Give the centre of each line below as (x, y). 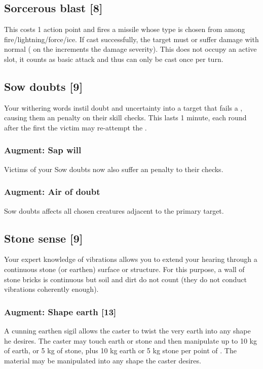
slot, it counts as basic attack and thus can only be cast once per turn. (114, 59)
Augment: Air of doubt (52, 192)
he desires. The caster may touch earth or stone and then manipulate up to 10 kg (130, 340)
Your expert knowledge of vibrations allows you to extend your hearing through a (131, 259)
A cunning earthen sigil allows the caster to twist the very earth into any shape (127, 330)
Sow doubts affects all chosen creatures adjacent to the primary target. (114, 210)
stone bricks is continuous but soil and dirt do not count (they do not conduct (125, 279)
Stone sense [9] (44, 238)
